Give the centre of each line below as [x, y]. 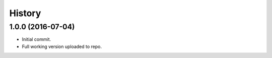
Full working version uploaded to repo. [62, 46]
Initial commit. [37, 39]
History [25, 13]
